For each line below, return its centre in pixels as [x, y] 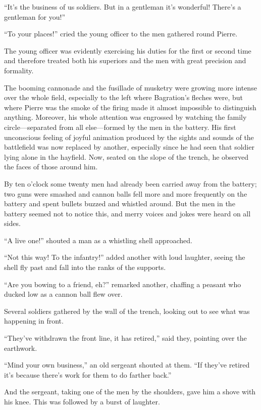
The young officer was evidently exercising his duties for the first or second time [128, 50]
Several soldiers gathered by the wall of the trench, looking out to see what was [127, 311]
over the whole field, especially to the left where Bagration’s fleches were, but [124, 97]
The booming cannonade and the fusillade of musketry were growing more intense [130, 87]
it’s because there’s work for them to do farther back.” [88, 374]
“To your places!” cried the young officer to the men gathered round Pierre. [121, 34]
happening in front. [34, 321]
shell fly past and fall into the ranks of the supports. [85, 267]
